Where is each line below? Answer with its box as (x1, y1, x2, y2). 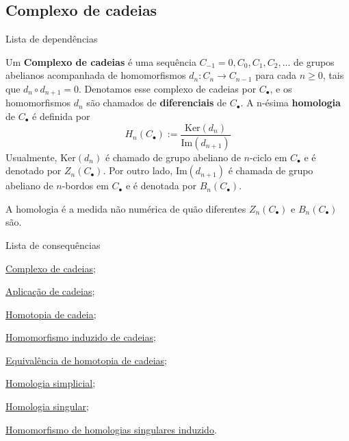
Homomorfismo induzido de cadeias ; (5, 330, 156, 344)
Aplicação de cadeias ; (5, 284, 95, 298)
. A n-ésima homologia (240, 95, 341, 110)
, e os (270, 81, 292, 95)
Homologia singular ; (5, 399, 89, 414)
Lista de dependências (5, 32, 98, 46)
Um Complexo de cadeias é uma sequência (5, 54, 196, 69)
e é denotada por (125, 178, 196, 193)
